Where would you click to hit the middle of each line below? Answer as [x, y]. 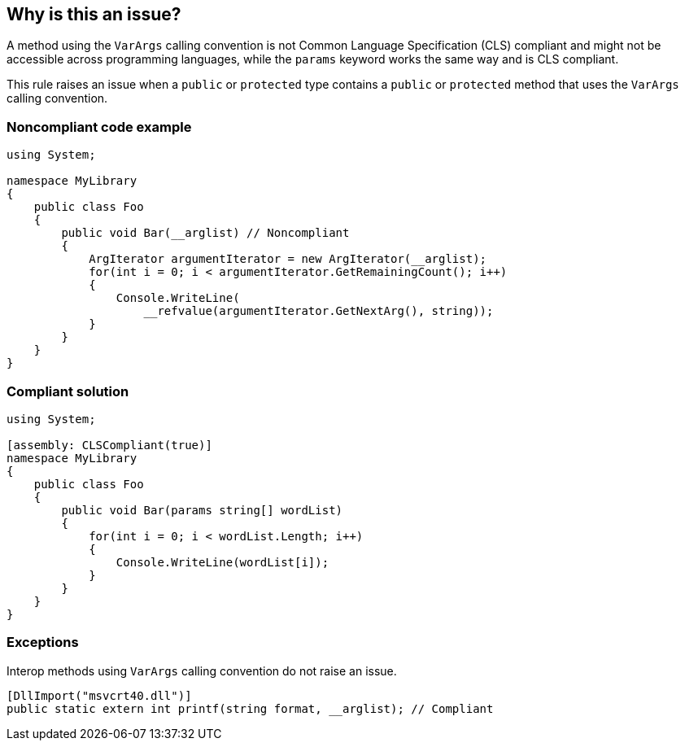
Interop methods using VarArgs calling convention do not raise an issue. [202, 671]
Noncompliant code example [99, 127]
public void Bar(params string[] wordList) [202, 510]
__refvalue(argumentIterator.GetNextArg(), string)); [319, 311]
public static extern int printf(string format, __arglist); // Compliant [250, 708]
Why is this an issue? [94, 14]
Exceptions [43, 642]
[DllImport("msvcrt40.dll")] [99, 695]
